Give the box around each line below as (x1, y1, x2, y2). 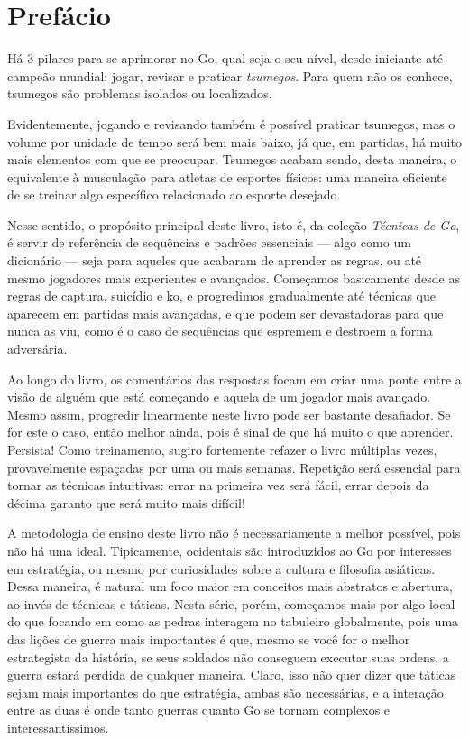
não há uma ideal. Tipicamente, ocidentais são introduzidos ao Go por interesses (7, 541, 452, 560)
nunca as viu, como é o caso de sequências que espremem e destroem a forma (7, 321, 433, 340)
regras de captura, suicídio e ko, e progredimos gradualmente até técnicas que (7, 286, 436, 305)
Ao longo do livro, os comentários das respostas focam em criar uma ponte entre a (7, 369, 462, 388)
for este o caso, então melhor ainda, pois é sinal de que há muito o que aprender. (7, 422, 454, 441)
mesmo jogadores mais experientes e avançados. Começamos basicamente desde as (7, 268, 460, 287)
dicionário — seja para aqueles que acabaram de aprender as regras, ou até (7, 251, 422, 270)
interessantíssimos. (7, 717, 109, 736)
